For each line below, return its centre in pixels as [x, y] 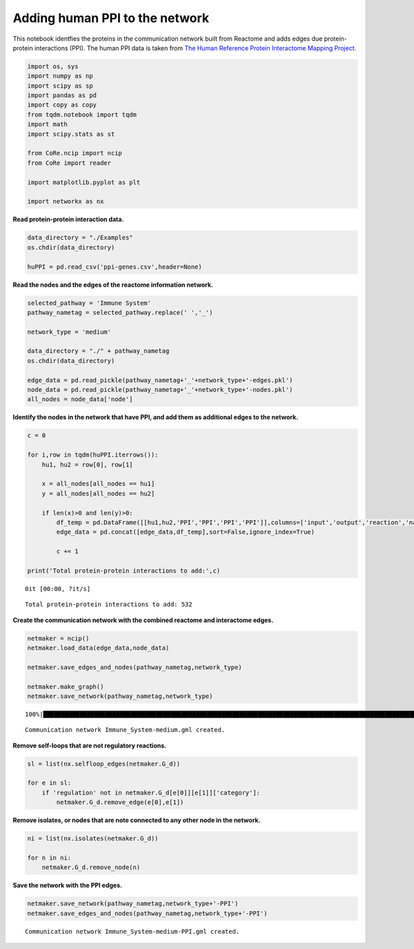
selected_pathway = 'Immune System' [89, 303]
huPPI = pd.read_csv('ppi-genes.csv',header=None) [115, 267]
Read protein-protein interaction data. [68, 219]
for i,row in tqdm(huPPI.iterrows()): [93, 455]
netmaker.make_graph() [66, 687]
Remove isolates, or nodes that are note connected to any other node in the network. [137, 820]
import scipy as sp [60, 86]
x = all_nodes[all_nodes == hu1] [98, 484]
